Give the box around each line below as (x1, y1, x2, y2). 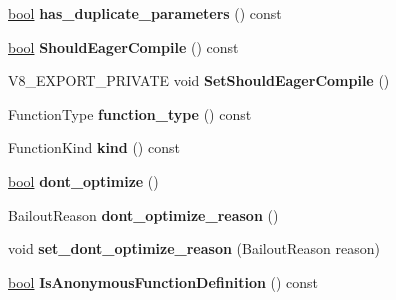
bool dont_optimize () (8, 170, 159, 191)
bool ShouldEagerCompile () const (8, 36, 239, 57)
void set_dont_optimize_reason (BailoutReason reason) (8, 238, 380, 259)
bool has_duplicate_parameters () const (8, 3, 282, 23)
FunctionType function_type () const (8, 103, 252, 124)
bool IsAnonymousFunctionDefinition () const (8, 271, 319, 292)
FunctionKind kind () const (8, 137, 180, 158)
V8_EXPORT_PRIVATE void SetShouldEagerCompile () (8, 70, 390, 91)
